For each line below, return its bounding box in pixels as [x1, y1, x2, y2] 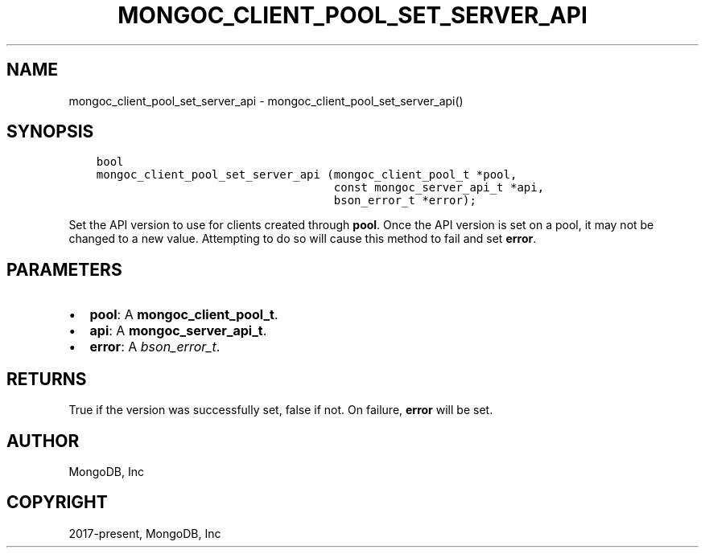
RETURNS [6, 368, 87, 389]
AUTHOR [6, 430, 80, 451]
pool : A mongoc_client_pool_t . [89, 306, 278, 323]
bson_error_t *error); [333, 194, 476, 207]
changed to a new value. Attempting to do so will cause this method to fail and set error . [68, 232, 537, 246]
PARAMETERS [6, 259, 122, 280]
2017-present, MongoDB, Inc [68, 526, 221, 540]
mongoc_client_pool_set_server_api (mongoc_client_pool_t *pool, [96, 168, 517, 182]
